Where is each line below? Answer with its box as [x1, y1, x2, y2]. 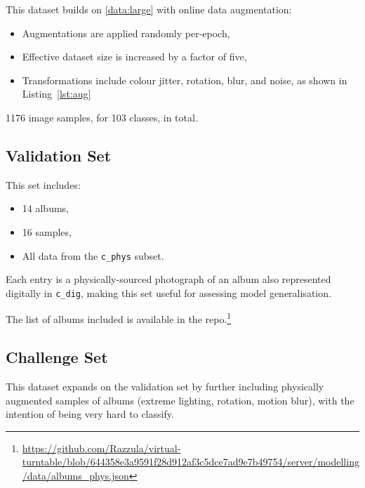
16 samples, [22, 224, 72, 239]
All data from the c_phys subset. [22, 248, 164, 263]
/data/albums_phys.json [22, 468, 129, 482]
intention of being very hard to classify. [6, 407, 174, 421]
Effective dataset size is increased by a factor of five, [22, 49, 247, 64]
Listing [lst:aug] [22, 86, 91, 101]
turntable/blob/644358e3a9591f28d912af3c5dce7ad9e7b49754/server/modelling [22, 454, 359, 469]
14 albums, [22, 201, 69, 216]
